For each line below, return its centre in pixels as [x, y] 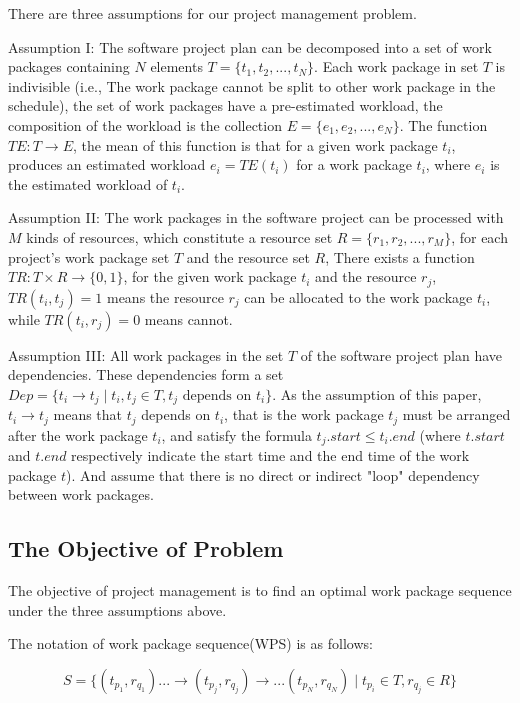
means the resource [165, 296]
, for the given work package [210, 276]
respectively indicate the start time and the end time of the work [270, 455]
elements [176, 66]
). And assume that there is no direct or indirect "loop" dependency [272, 474]
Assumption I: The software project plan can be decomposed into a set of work [250, 46]
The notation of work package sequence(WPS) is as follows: [190, 643]
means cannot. [188, 318]
